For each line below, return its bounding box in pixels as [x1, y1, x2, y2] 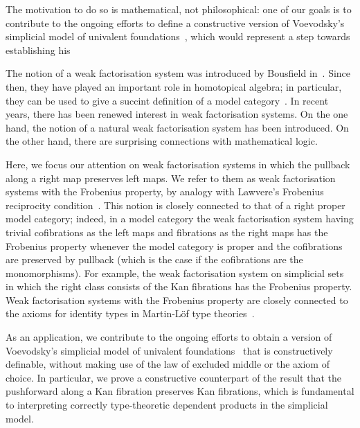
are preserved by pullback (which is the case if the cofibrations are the [6, 252, 303, 267]
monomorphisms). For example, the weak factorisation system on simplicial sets [6, 265, 344, 280]
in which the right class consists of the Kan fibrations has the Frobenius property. [6, 279, 352, 294]
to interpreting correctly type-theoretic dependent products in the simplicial [6, 398, 328, 412]
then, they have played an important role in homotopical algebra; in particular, [6, 79, 342, 93]
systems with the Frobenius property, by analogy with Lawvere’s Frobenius [6, 184, 324, 199]
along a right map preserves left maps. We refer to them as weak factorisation [6, 170, 336, 185]
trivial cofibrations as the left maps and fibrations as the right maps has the [6, 224, 328, 239]
